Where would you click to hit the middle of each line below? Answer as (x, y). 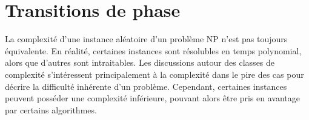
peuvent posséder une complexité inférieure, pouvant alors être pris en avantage (153, 98)
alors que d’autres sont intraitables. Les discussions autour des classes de (140, 62)
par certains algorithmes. (51, 109)
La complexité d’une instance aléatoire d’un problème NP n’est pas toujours (146, 39)
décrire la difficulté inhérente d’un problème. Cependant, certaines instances (146, 86)
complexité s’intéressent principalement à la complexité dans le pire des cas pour (154, 74)
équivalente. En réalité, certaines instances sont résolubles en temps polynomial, (153, 50)
